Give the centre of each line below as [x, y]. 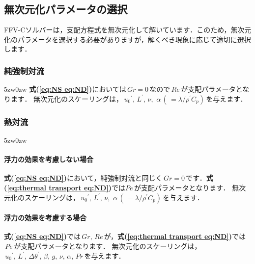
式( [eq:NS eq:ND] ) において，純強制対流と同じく [83, 178]
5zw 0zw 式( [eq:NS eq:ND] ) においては [65, 89]
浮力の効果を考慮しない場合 [49, 159]
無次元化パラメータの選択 [66, 9]
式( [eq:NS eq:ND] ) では [42, 236]
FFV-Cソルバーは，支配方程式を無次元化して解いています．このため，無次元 [128, 30]
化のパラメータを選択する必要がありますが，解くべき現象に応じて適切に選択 [127, 39]
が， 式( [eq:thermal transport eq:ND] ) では [175, 236]
